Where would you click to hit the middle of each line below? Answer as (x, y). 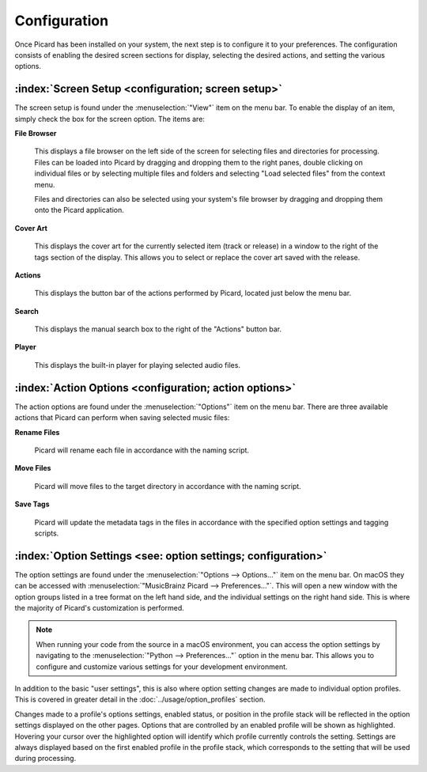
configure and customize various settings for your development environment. (162, 666)
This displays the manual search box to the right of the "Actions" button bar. (158, 329)
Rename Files (37, 432)
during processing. (45, 759)
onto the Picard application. (79, 210)
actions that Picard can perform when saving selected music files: (122, 418)
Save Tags (32, 504)
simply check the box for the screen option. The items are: (110, 119)
